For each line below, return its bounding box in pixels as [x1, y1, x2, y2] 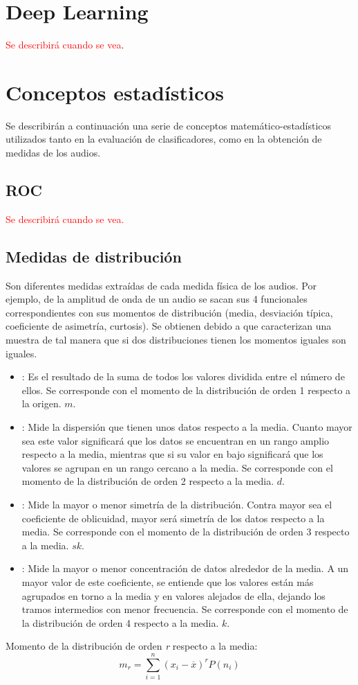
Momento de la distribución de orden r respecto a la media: [6, 639, 258, 653]
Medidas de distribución [6, 245, 182, 267]
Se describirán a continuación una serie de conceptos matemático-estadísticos [6, 118, 332, 132]
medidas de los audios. [6, 145, 101, 160]
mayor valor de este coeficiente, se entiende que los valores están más [21, 574, 314, 589]
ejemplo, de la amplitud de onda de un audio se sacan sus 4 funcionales [6, 292, 308, 306]
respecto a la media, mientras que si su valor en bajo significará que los [21, 447, 323, 461]
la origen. [21, 396, 62, 411]
